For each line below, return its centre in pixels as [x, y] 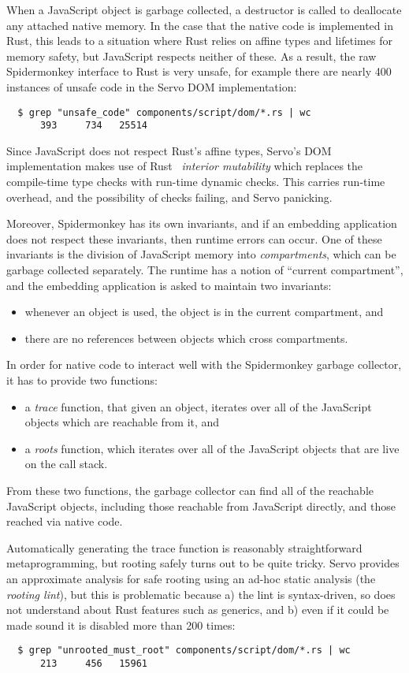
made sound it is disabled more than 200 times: [121, 625]
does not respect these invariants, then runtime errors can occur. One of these [194, 238]
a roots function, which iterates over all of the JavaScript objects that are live [212, 448]
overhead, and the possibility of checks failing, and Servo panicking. [169, 197]
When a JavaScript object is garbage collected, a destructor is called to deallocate [204, 9]
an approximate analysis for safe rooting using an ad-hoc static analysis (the [191, 578]
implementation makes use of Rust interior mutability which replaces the [185, 166]
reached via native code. [65, 521]
